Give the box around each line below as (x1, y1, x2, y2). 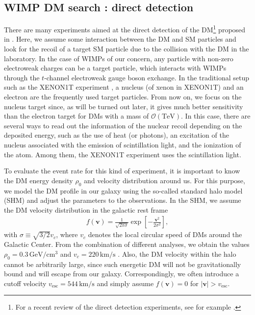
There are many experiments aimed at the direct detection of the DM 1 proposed (4, 23, 246, 34)
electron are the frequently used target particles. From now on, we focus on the (4, 92, 242, 102)
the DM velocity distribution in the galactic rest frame (4, 204, 168, 215)
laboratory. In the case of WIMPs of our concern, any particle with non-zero (4, 53, 233, 63)
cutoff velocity (4, 278, 47, 288)
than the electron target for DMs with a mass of (4, 111, 149, 121)
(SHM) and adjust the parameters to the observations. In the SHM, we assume (4, 195, 241, 205)
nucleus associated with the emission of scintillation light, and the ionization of (4, 139, 241, 149)
